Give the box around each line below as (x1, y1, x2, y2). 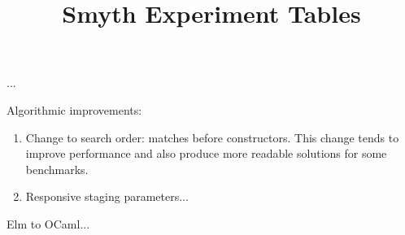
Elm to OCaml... (7, 215, 90, 232)
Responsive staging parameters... (25, 188, 189, 205)
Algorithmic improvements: (7, 101, 142, 118)
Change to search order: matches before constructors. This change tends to (25, 128, 399, 146)
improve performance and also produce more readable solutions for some (25, 145, 387, 162)
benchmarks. (25, 160, 89, 177)
